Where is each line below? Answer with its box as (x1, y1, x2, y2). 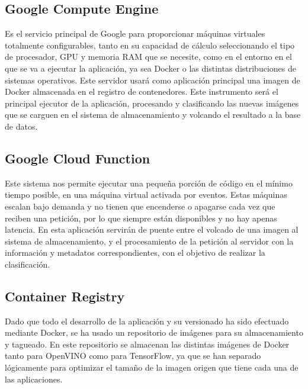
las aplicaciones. (5, 372, 63, 385)
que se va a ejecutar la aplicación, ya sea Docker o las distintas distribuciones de (5, 62, 296, 74)
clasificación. (5, 258, 50, 270)
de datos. (5, 120, 38, 132)
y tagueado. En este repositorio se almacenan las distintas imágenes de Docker (5, 337, 290, 350)
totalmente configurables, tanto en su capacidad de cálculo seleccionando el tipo (5, 38, 295, 51)
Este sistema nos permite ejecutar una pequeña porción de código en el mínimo (5, 176, 293, 189)
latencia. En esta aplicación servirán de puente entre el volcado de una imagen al (5, 223, 299, 236)
